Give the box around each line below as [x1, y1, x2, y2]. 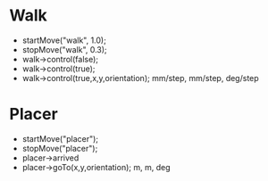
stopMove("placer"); [21, 143, 98, 153]
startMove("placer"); [21, 133, 99, 144]
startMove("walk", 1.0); [21, 35, 107, 45]
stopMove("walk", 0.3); [21, 44, 107, 54]
